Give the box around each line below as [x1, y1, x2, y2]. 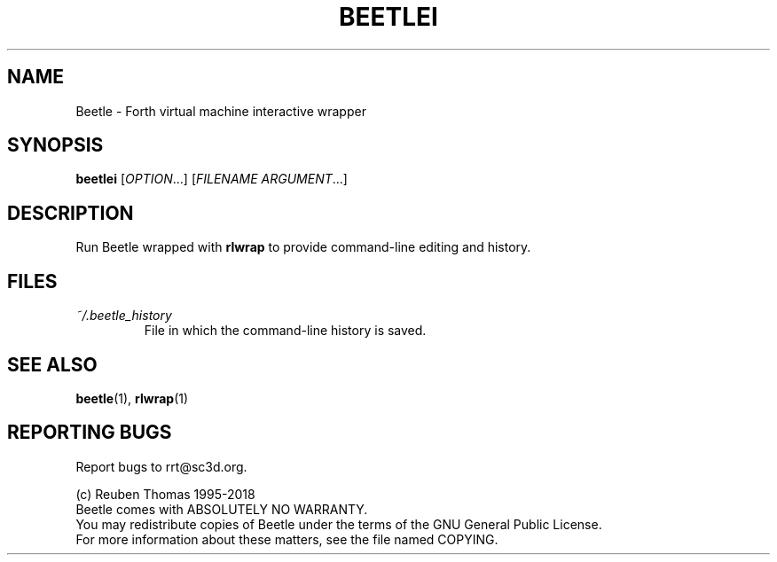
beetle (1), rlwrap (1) [75, 390, 189, 406]
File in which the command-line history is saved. [144, 323, 427, 339]
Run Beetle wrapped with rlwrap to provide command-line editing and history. [75, 239, 531, 255]
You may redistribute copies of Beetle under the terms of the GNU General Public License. [75, 516, 602, 532]
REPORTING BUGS [7, 421, 172, 444]
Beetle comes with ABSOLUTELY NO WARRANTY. [75, 501, 368, 517]
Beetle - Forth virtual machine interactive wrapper [75, 103, 366, 119]
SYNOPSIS [7, 134, 104, 157]
